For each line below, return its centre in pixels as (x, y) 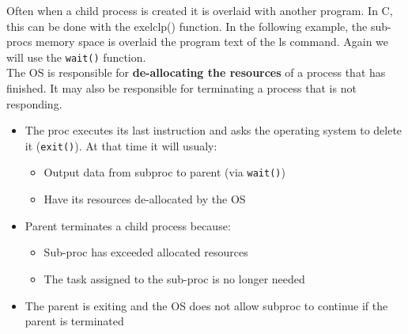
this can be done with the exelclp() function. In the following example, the (187, 26)
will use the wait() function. (76, 57)
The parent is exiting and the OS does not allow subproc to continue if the (206, 305)
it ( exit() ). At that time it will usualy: (121, 145)
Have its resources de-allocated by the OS (145, 199)
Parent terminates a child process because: (128, 225)
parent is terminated (74, 321)
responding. (34, 103)
